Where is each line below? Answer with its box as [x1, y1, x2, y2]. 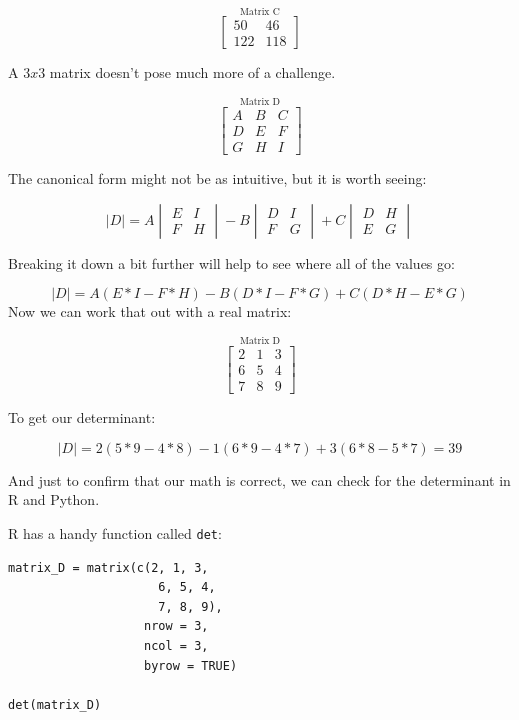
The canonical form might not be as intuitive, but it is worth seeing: [8, 168, 427, 189]
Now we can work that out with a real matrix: [8, 301, 292, 322]
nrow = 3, [144, 619, 209, 634]
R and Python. [8, 489, 100, 510]
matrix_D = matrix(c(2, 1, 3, [8, 560, 209, 575]
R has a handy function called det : [8, 523, 222, 543]
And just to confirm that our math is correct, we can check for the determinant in [8, 469, 511, 490]
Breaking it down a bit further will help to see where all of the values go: [8, 252, 455, 273]
